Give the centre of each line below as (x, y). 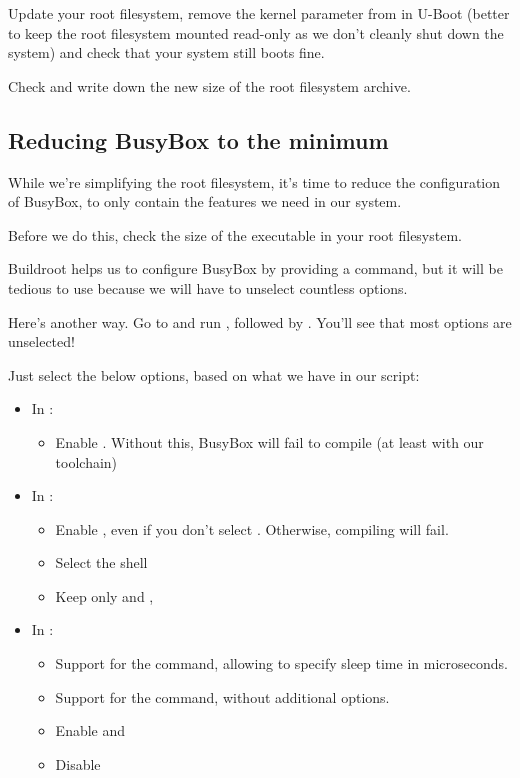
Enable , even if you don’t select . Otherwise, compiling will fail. (252, 528)
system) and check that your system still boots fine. (166, 52)
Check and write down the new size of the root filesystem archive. (209, 85)
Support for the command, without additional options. (222, 696)
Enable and (90, 730)
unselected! (41, 341)
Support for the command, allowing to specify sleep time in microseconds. (281, 663)
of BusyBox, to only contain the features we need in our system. (205, 201)
